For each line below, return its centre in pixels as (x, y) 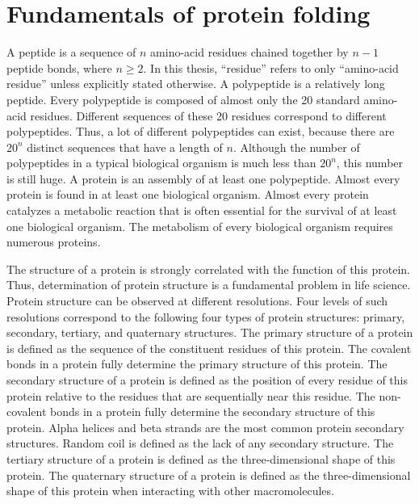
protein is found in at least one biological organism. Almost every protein (188, 194)
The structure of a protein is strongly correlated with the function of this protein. (208, 269)
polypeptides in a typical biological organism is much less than (161, 163)
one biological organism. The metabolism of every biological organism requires (200, 226)
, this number (370, 163)
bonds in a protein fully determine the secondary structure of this (213, 412)
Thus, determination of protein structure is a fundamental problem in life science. (209, 285)
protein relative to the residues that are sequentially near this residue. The (191, 395)
